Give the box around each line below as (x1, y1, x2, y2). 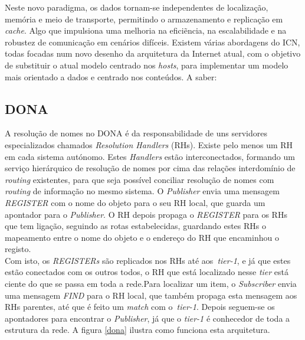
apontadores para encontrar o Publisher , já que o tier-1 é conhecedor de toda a (5, 312, 290, 324)
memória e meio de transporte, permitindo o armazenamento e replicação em (5, 12, 283, 25)
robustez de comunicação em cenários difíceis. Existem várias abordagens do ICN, (5, 35, 300, 48)
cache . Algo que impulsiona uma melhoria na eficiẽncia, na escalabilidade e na (5, 24, 287, 37)
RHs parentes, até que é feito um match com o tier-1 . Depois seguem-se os (5, 300, 275, 313)
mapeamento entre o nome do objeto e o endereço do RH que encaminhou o (5, 231, 279, 243)
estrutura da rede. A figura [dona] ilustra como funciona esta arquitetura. (5, 323, 270, 336)
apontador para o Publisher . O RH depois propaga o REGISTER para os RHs (5, 208, 287, 220)
